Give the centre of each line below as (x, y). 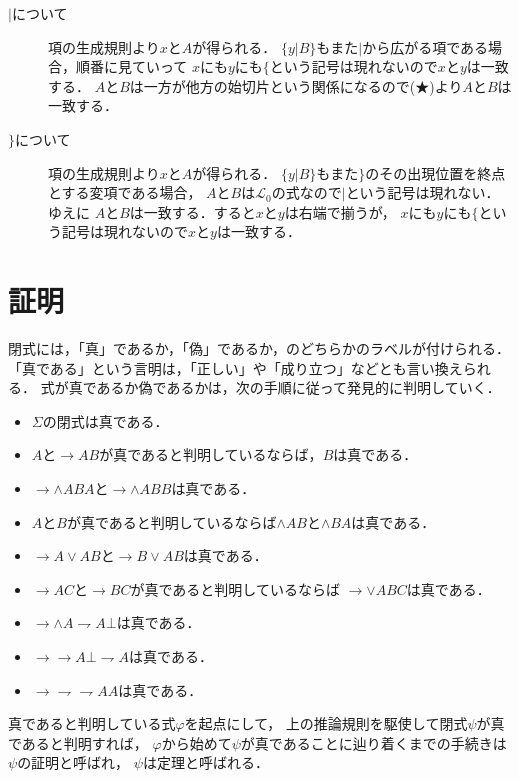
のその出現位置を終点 (435, 172)
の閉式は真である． (105, 420)
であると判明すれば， (78, 742)
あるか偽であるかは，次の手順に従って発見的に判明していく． (298, 387)
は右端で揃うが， (340, 211)
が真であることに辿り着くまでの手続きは (373, 742)
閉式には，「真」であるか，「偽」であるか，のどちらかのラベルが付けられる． (259, 348)
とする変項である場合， (125, 192)
